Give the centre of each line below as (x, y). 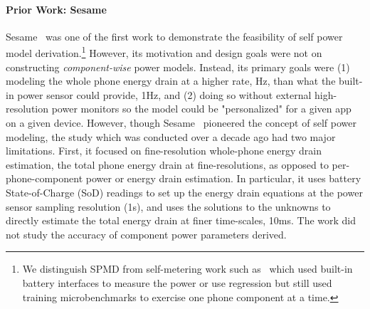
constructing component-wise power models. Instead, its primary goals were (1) (178, 67)
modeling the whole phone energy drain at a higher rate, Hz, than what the (171, 81)
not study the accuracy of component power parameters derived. (146, 234)
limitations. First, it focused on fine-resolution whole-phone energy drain (164, 151)
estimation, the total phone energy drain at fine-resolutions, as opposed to (167, 164)
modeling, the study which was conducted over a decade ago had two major (171, 136)
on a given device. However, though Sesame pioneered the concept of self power (181, 123)
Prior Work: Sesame (56, 9)
